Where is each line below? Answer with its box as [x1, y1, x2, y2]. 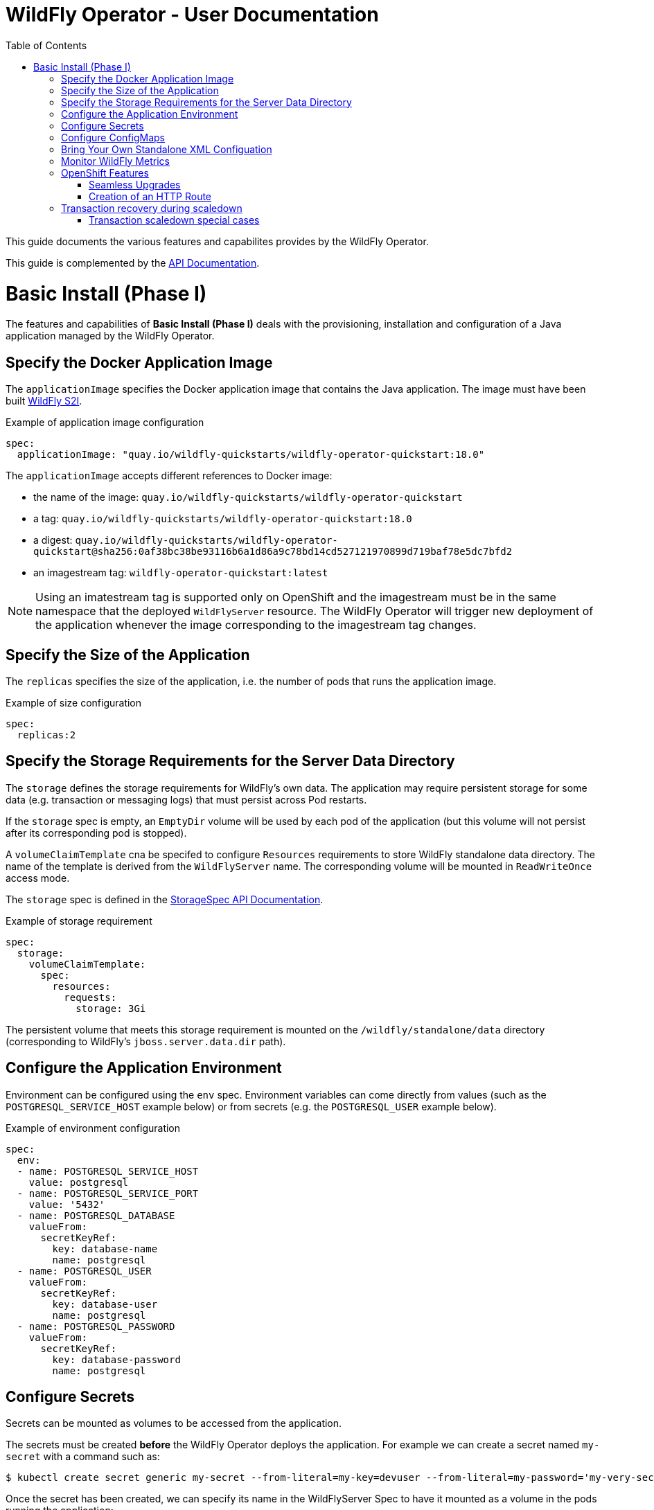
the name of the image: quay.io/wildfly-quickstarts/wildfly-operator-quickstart [33, 491, 463, 504]
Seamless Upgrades [89, 178, 181, 190]
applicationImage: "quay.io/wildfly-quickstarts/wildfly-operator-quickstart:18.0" [17, 449, 485, 461]
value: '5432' [28, 1198, 105, 1210]
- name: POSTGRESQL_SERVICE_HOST [17, 1165, 199, 1177]
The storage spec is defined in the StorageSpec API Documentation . [6, 893, 324, 905]
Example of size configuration [6, 696, 142, 709]
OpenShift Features [61, 166, 149, 179]
